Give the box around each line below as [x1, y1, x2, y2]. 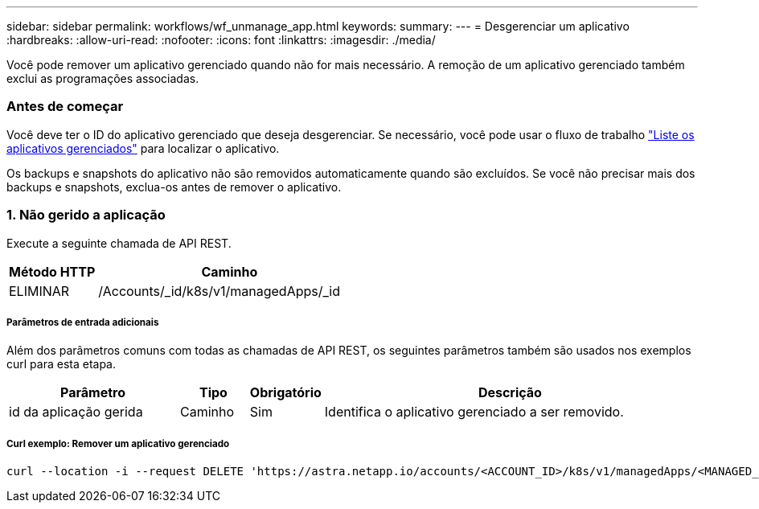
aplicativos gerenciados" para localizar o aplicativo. [6, 141, 280, 155]
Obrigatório [249, 384, 322, 401]
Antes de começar [6, 98, 124, 115]
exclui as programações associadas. [6, 72, 199, 85]
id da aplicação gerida [9, 404, 143, 421]
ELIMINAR [9, 282, 70, 299]
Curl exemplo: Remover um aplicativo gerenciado [6, 437, 230, 449]
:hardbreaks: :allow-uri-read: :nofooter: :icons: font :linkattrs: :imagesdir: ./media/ [6, 33, 436, 47]
